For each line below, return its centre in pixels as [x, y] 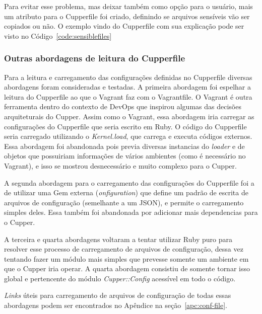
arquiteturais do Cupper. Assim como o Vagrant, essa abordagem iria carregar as [129, 116]
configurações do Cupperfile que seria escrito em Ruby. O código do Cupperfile [125, 126]
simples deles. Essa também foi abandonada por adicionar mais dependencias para [131, 212]
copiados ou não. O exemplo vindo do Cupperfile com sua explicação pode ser [124, 26]
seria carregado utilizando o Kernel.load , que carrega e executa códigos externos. [128, 136]
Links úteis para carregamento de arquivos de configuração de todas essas [118, 295]
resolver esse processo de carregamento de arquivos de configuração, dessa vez [124, 249]
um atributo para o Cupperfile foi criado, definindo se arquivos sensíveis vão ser [127, 16]
